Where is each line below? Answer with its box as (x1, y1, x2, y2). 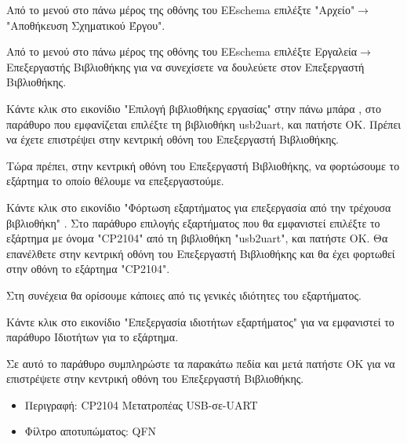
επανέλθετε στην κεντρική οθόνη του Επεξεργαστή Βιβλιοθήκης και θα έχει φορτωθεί (6, 245, 395, 261)
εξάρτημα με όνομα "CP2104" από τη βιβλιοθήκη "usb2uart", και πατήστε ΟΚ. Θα (6, 230, 388, 246)
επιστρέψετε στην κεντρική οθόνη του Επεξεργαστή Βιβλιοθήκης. (6, 370, 304, 387)
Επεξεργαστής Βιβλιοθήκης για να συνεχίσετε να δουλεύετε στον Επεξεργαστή (6, 58, 365, 75)
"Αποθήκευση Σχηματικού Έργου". (6, 16, 165, 33)
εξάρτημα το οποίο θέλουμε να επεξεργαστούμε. (6, 173, 224, 189)
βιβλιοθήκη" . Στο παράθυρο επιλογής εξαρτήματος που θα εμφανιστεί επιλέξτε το (6, 214, 380, 231)
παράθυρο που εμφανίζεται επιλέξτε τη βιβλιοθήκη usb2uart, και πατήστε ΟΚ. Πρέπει (6, 115, 402, 132)
